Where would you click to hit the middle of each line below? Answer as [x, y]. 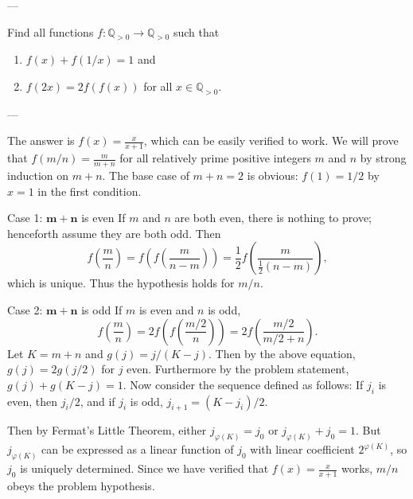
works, [357, 468]
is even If [103, 218]
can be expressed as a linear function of [138, 449]
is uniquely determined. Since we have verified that [144, 468]
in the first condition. [90, 191]
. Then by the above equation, [282, 353]
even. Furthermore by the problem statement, [238, 369]
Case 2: [25, 310]
